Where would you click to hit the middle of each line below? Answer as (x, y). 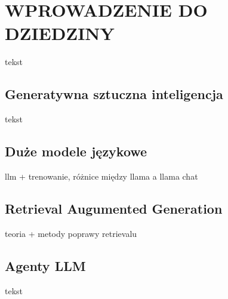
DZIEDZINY (60, 33)
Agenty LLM (45, 265)
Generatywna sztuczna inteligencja (114, 94)
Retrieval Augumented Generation (114, 208)
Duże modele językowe (76, 151)
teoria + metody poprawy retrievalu (71, 233)
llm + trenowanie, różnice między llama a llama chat (101, 176)
